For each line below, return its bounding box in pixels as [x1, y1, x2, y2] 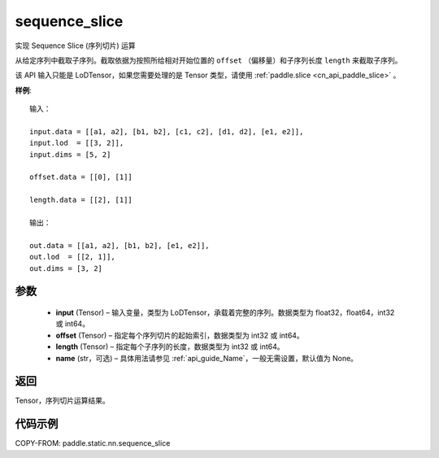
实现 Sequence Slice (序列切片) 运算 [15, 41, 136, 50]
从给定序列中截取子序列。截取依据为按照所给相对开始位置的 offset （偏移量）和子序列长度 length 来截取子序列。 [15, 55, 402, 65]
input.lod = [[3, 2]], [29, 138, 124, 148]
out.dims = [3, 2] [29, 264, 103, 273]
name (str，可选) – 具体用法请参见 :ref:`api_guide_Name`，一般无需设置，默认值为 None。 [55, 353, 358, 363]
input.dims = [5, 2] [29, 150, 111, 159]
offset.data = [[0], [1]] [29, 172, 133, 182]
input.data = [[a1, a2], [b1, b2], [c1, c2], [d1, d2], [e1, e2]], [29, 127, 304, 136]
